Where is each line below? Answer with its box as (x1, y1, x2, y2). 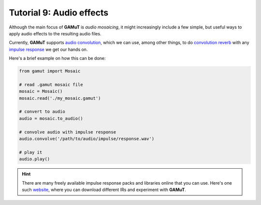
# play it (19, 149, 43, 155)
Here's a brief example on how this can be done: (9, 56, 106, 61)
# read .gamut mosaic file (19, 82, 83, 87)
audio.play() (19, 156, 50, 162)
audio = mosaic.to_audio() (19, 116, 83, 121)
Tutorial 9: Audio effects (9, 7, 109, 18)
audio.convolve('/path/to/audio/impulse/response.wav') (19, 136, 155, 141)
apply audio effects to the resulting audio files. (9, 30, 101, 36)
